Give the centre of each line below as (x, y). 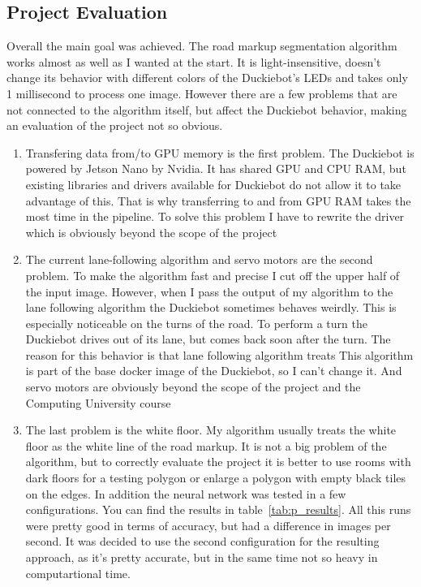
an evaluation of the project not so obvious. (115, 125)
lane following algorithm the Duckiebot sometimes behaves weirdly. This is (211, 307)
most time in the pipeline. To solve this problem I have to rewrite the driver (215, 216)
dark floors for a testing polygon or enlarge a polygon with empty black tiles (216, 478)
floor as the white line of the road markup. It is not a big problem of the (206, 445)
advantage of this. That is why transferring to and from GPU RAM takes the (218, 200)
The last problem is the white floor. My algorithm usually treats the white (211, 430)
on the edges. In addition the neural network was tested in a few (186, 493)
